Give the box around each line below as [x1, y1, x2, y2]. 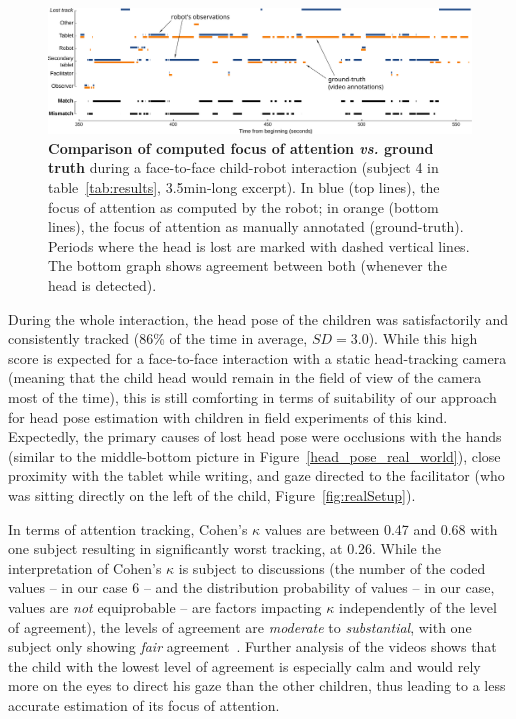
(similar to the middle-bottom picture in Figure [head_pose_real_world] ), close [8, 445, 501, 466]
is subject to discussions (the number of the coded [178, 557, 486, 578]
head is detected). [48, 275, 157, 296]
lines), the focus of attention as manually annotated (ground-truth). [48, 216, 464, 237]
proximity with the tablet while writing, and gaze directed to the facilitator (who [8, 465, 505, 486]
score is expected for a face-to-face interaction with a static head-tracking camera [8, 347, 507, 368]
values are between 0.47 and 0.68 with [264, 518, 498, 539]
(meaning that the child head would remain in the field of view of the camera [8, 367, 482, 388]
